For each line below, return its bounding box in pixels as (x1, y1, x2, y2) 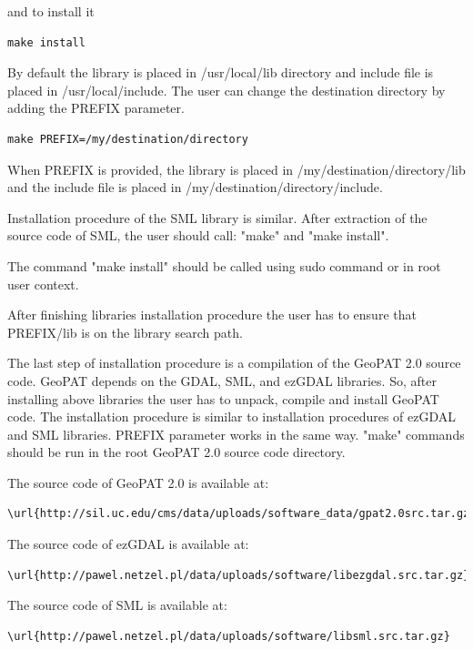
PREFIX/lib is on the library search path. (7, 322, 243, 341)
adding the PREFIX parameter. (7, 98, 185, 117)
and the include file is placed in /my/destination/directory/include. (7, 178, 383, 197)
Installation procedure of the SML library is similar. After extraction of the (7, 208, 428, 227)
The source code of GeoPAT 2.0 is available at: (7, 472, 269, 492)
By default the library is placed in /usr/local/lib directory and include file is (7, 63, 434, 82)
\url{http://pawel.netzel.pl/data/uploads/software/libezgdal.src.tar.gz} (7, 568, 470, 582)
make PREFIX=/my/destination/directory (7, 132, 248, 146)
